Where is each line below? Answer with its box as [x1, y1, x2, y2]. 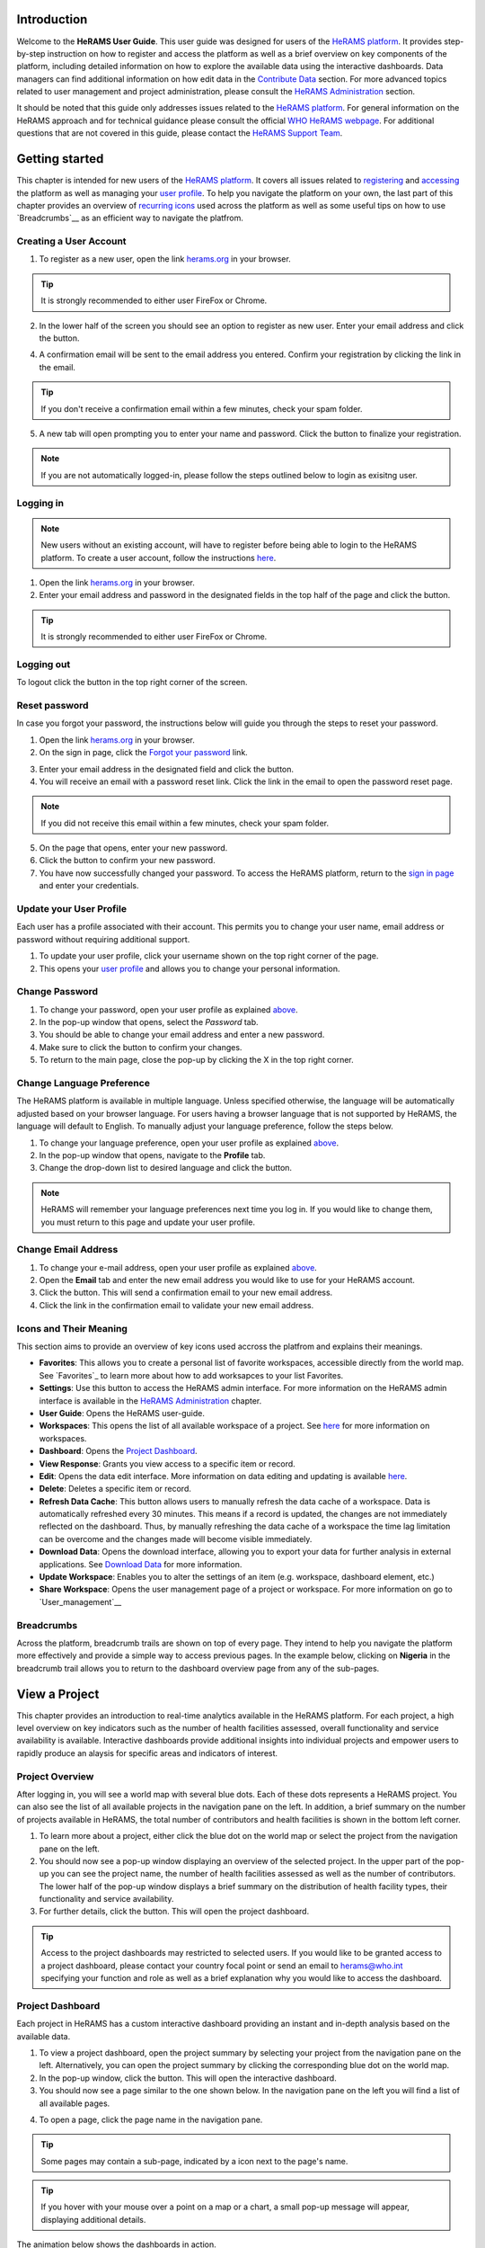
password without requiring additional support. [16, 933, 190, 944]
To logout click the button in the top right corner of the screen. [16, 677, 248, 688]
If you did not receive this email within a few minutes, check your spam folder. [40, 817, 330, 828]
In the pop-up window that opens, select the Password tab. [39, 1017, 260, 1028]
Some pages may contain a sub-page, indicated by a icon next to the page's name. [40, 2155, 348, 2166]
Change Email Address [16, 1244, 119, 1256]
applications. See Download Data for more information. [39, 1558, 242, 1569]
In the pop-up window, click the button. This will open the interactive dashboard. [39, 2073, 337, 2083]
